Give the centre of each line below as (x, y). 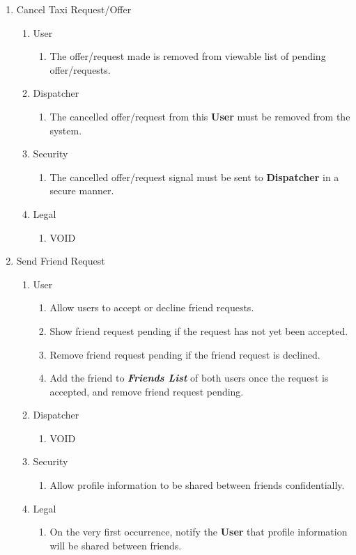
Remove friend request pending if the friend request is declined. (185, 354)
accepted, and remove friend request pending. (147, 391)
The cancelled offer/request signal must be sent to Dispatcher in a (194, 177)
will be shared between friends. (116, 545)
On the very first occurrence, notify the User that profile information (199, 532)
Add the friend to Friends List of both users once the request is (189, 378)
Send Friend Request (61, 261)
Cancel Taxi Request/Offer (74, 9)
